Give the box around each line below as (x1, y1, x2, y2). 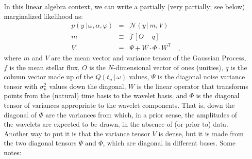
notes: (4, 147, 21, 157)
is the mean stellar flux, (9, 62, 80, 72)
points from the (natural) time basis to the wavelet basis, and (4, 90, 187, 101)
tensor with (4, 81, 38, 91)
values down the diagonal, (49, 81, 126, 91)
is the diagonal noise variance (157, 72, 245, 82)
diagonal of (4, 109, 37, 119)
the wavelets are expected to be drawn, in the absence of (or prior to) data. (4, 119, 228, 129)
